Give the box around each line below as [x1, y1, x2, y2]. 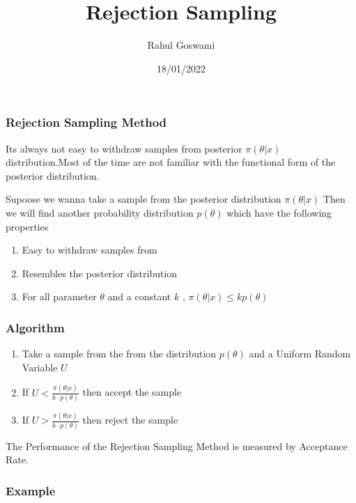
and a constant [107, 289, 171, 304]
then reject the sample [82, 412, 178, 427]
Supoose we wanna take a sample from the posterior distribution [6, 192, 281, 206]
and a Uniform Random [249, 346, 351, 361]
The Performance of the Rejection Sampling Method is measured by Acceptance [6, 438, 348, 453]
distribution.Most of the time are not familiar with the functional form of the [6, 155, 336, 169]
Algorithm [6, 318, 65, 336]
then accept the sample [82, 385, 182, 399]
